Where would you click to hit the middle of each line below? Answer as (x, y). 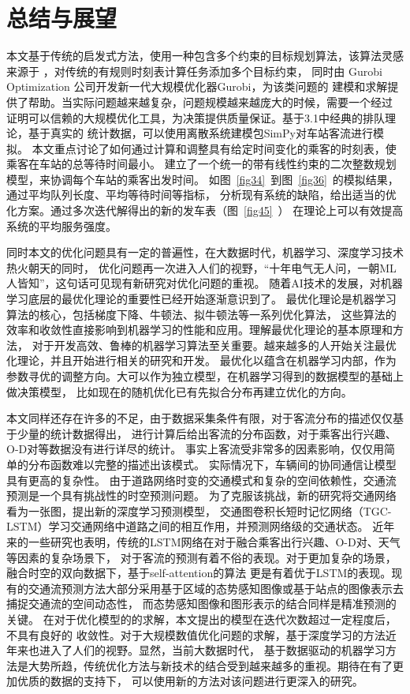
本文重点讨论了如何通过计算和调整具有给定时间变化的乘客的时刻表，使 (214, 148)
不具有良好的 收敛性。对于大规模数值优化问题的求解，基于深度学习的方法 (196, 634)
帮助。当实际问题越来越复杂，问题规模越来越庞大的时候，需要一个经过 (210, 101)
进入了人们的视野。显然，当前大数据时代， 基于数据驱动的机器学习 (212, 650)
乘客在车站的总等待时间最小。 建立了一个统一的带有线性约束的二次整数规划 (201, 164)
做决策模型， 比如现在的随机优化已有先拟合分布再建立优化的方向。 (179, 391)
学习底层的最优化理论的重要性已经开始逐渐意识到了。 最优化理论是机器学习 (201, 299)
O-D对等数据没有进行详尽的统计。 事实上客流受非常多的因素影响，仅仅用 (195, 449)
